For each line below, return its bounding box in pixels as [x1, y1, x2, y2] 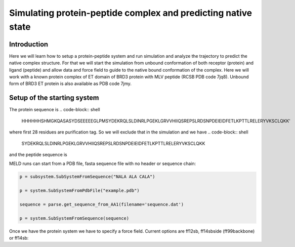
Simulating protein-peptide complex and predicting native [9, 7, 252, 18]
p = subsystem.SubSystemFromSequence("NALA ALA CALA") [19, 174, 155, 180]
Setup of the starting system [9, 94, 99, 102]
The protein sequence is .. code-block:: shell [9, 107, 100, 113]
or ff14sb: [9, 235, 29, 241]
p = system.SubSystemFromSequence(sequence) [19, 215, 129, 221]
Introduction [9, 40, 48, 48]
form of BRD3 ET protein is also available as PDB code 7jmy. [9, 81, 132, 86]
